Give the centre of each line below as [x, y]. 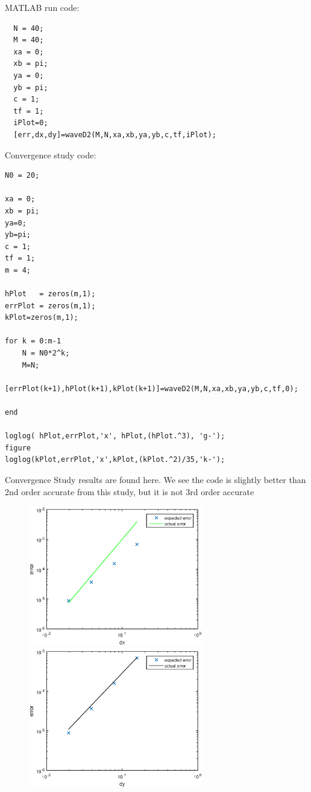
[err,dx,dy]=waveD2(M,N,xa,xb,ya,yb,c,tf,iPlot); [115, 135]
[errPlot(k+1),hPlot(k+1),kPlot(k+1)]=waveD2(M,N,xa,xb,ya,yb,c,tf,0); [152, 388]
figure [18, 448]
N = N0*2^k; [46, 353]
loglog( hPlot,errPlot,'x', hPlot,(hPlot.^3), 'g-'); [115, 436]
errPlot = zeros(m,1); [50, 306]
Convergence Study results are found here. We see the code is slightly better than [155, 479]
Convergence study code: [51, 154]
